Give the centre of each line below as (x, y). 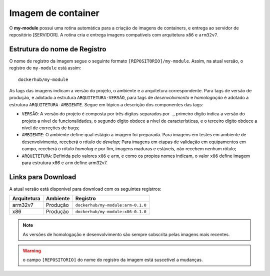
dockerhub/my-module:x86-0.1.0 (111, 211)
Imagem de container (54, 13)
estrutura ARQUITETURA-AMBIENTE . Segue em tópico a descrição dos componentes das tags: (106, 104)
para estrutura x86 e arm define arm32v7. (65, 163)
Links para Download (43, 177)
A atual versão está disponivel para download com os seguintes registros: (85, 189)
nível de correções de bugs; (51, 128)
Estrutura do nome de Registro (58, 49)
